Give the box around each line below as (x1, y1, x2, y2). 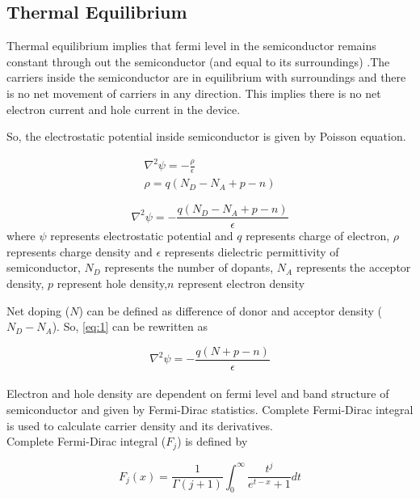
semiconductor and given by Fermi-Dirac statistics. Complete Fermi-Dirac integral (6, 401, 414, 418)
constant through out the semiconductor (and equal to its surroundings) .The (6, 53, 390, 70)
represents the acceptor (296, 259, 411, 276)
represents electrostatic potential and (50, 227, 233, 244)
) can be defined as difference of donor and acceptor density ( (78, 302, 382, 319)
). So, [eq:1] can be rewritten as (52, 318, 208, 335)
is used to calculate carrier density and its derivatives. (6, 417, 273, 433)
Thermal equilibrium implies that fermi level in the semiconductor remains (6, 37, 376, 54)
